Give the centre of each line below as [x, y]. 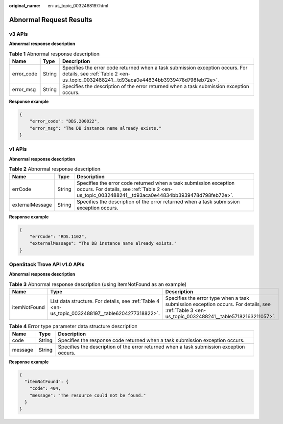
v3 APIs [18, 34]
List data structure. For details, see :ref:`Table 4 [105, 301]
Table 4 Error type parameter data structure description [73, 327]
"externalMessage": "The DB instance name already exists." [103, 243]
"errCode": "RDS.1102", [58, 236]
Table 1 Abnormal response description [54, 54]
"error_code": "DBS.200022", [65, 121]
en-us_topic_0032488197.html [78, 6]
